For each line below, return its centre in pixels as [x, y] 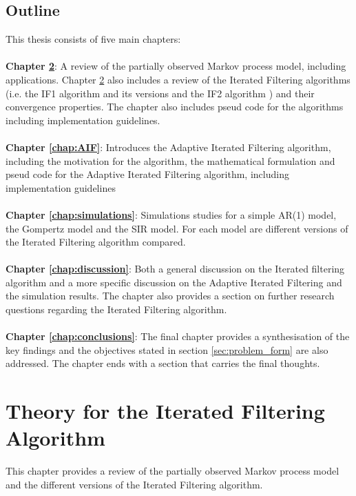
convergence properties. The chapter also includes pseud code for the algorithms [175, 107]
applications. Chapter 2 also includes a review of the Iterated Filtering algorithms [178, 79]
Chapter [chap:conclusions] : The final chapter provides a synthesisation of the [178, 336]
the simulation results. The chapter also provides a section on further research [170, 296]
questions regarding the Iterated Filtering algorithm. [116, 309]
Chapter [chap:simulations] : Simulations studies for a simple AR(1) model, [171, 214]
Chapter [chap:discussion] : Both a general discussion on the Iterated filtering [175, 269]
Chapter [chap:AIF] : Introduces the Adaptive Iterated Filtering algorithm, [168, 147]
